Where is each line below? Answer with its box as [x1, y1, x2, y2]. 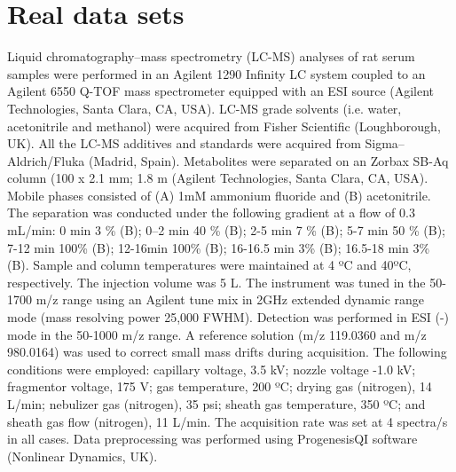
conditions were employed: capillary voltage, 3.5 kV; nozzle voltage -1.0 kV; [7, 359, 416, 378]
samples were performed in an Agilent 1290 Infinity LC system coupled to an [7, 64, 426, 83]
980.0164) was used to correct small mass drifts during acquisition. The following [7, 342, 447, 361]
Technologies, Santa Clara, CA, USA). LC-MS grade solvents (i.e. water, [7, 98, 402, 117]
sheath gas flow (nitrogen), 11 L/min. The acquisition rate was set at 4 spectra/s [7, 412, 448, 430]
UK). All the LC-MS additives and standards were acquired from [7, 134, 361, 153]
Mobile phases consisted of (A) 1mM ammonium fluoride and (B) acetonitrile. [7, 185, 431, 204]
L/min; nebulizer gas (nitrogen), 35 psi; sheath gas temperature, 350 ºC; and [7, 395, 426, 413]
